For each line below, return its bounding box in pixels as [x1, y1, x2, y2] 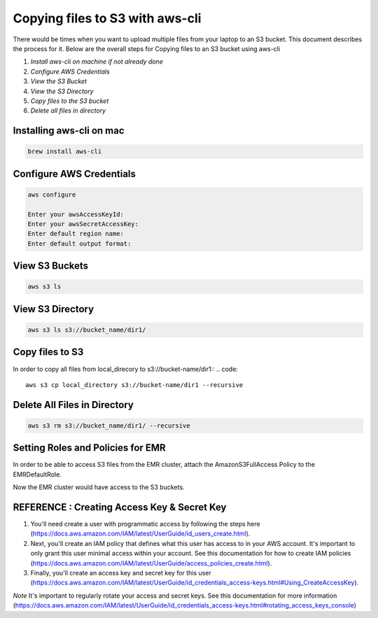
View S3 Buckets [13, 260, 89, 272]
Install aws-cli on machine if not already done [30, 57, 164, 66]
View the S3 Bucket [30, 77, 87, 85]
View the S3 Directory [30, 87, 94, 95]
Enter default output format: [27, 239, 132, 248]
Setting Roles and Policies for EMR [13, 442, 166, 454]
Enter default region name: [27, 230, 124, 238]
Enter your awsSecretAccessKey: [27, 220, 139, 228]
